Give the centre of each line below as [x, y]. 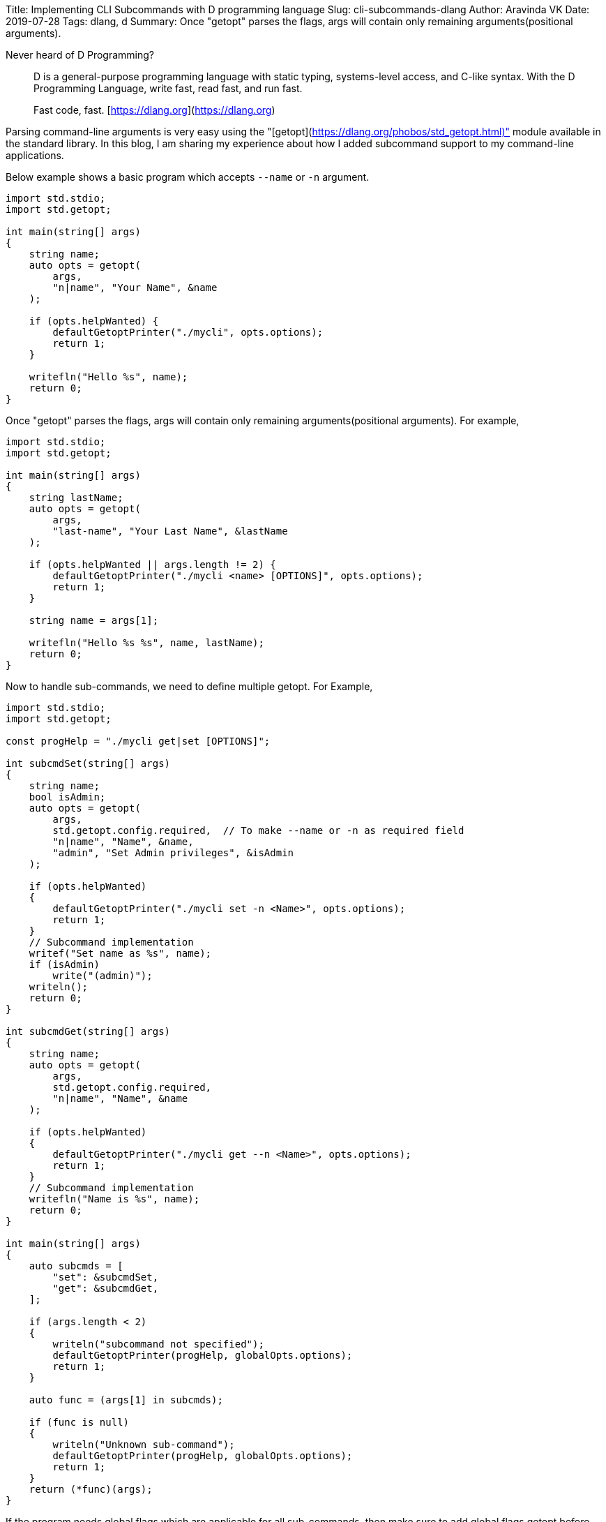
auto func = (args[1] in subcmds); [126, 1400]
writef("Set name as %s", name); [120, 953]
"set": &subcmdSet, [106, 1277]
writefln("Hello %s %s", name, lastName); [146, 643]
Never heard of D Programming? [80, 55]
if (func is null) [79, 1422]
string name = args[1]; [94, 620]
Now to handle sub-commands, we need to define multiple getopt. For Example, [189, 686]
